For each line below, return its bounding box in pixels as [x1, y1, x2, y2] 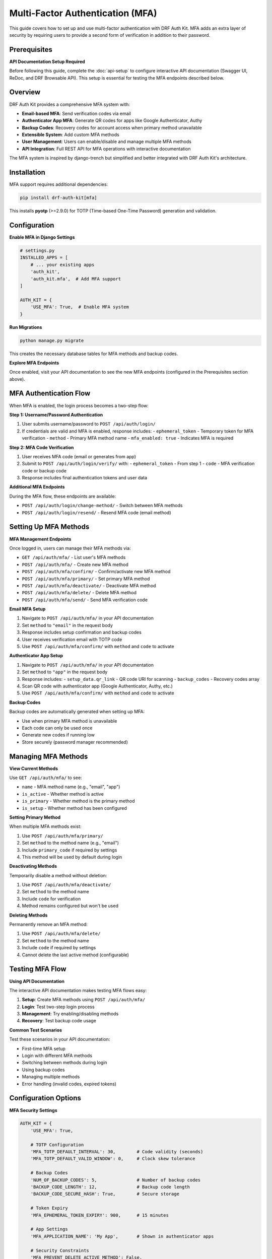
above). [9, 376, 25, 382]
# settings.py [20, 248, 55, 254]
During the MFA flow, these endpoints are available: [9, 493, 116, 499]
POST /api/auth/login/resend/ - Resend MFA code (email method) [22, 509, 171, 516]
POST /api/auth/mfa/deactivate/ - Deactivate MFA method [22, 582, 156, 589]
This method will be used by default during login [22, 854, 122, 860]
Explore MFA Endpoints [9, 360, 59, 366]
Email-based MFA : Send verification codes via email [22, 110, 131, 116]
